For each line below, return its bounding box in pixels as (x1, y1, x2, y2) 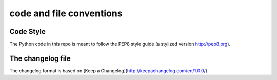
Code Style (9, 27, 46, 36)
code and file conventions (9, 8, 123, 19)
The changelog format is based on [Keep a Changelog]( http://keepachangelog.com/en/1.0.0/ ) (9, 67, 208, 74)
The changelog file (9, 54, 71, 63)
